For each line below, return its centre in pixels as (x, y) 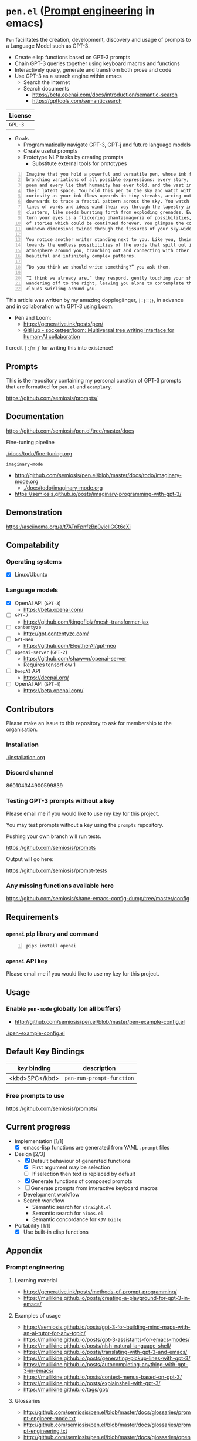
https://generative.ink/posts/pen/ (63, 324)
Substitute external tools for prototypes (79, 163)
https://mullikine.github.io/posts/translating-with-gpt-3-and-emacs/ (105, 1352)
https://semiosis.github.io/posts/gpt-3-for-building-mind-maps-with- (107, 1327)
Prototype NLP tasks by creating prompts (73, 157)
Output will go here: (30, 859)
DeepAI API (28, 671)
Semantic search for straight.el (72, 1207)
